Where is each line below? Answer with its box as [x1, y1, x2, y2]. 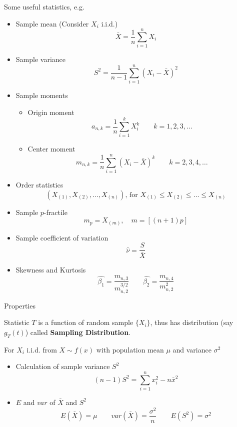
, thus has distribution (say [150, 317, 233, 327]
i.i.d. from [26, 344, 57, 354]
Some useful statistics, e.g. [4, 1, 84, 11]
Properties [4, 300, 35, 310]
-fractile [43, 206, 67, 217]
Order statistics [15, 179, 63, 190]
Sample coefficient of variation [15, 232, 108, 242]
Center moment [27, 143, 75, 154]
